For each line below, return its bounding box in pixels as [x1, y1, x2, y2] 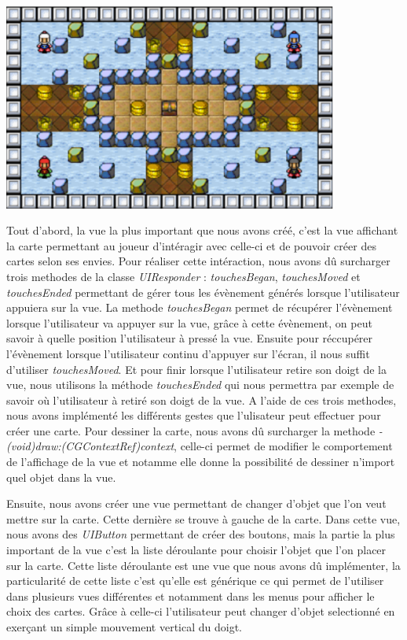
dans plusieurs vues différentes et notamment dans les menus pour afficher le [6, 587, 375, 604]
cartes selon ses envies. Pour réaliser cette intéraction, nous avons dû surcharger [6, 253, 390, 269]
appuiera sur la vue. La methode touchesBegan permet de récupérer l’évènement [6, 299, 393, 316]
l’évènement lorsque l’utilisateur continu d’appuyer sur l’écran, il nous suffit [6, 345, 370, 361]
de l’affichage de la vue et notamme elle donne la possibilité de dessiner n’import [6, 453, 395, 470]
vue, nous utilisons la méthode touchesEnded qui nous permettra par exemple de [6, 376, 394, 393]
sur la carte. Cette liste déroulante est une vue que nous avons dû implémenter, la [6, 557, 401, 573]
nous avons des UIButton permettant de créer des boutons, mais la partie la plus [6, 526, 395, 542]
